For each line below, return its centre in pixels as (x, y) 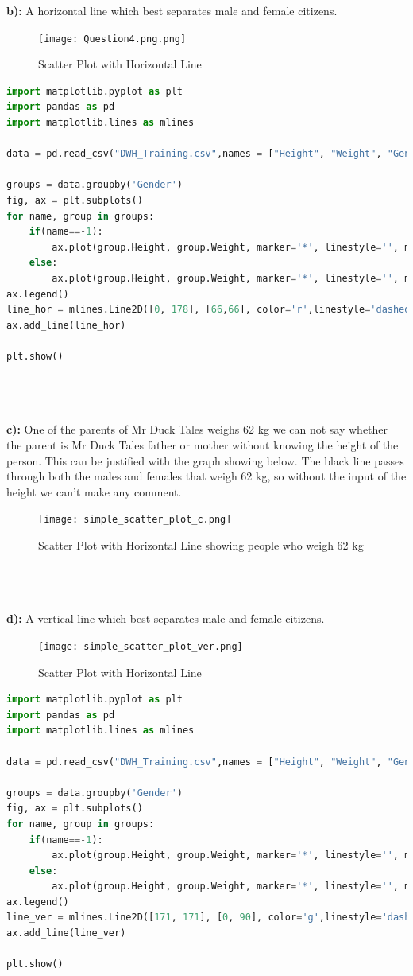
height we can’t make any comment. (94, 491)
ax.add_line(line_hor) (66, 325)
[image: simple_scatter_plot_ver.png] (141, 646)
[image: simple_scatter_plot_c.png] (135, 520)
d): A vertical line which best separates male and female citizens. (166, 618)
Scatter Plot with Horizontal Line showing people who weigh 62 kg (201, 544)
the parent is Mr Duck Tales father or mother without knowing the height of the (203, 444)
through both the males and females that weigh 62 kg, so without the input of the (206, 476)
